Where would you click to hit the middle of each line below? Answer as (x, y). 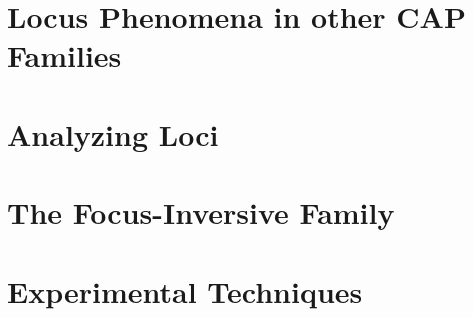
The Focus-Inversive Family (201, 212)
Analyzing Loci (113, 133)
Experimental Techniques (185, 290)
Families (64, 55)
